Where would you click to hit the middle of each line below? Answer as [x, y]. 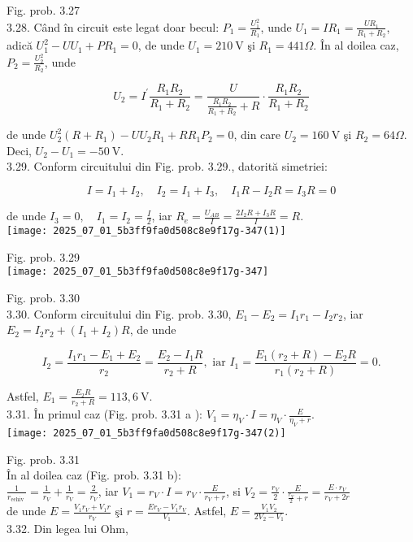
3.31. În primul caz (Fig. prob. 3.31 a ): [105, 414]
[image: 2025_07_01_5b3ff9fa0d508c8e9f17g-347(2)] [146, 433]
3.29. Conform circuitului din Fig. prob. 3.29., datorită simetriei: [167, 166]
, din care [257, 134]
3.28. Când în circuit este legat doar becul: [113, 26]
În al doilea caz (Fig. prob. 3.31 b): [94, 475]
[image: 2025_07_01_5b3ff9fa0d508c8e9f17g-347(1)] [146, 231]
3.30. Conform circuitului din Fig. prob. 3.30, [119, 313]
